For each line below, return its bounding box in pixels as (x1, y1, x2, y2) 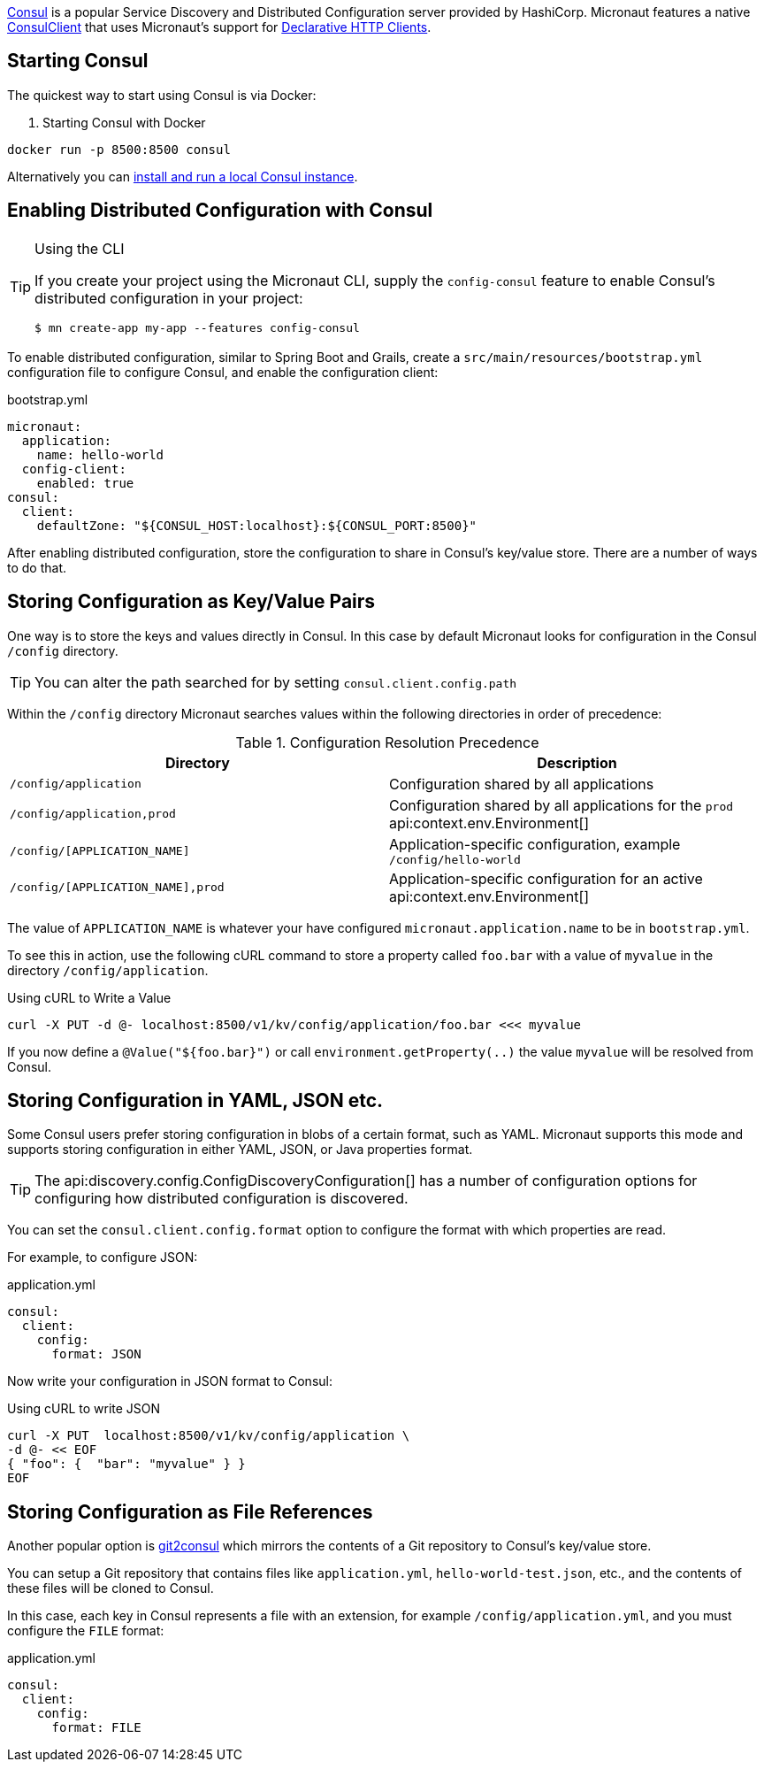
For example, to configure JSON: (7, 1250, 198, 1265)
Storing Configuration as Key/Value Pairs (7, 590, 376, 613)
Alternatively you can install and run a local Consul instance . (7, 168, 358, 184)
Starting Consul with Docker (42, 114, 206, 130)
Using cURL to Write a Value (7, 989, 172, 1005)
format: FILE (51, 1720, 141, 1735)
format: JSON (51, 1347, 141, 1362)
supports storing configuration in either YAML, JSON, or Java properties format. (7, 1142, 473, 1158)
